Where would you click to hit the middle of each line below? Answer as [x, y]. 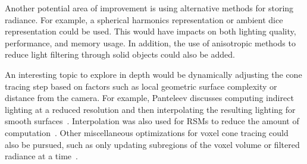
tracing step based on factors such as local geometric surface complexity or [141, 86]
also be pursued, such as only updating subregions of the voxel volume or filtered [152, 144]
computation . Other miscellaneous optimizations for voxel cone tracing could [147, 132]
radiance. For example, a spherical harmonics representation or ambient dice [144, 19]
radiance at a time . [41, 156]
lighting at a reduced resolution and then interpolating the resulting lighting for [150, 109]
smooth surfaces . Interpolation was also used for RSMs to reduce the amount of [152, 121]
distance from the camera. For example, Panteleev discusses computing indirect [149, 98]
